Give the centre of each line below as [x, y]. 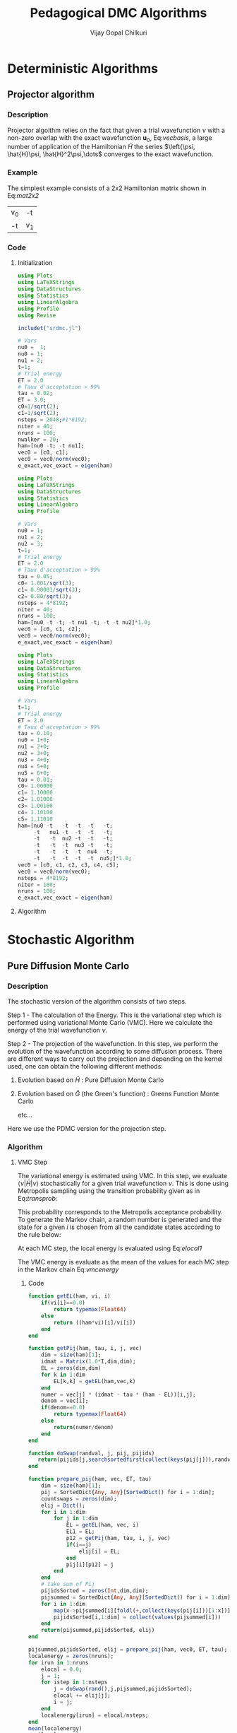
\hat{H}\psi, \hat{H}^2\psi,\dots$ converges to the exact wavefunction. [110, 154]
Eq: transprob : [37, 1199]
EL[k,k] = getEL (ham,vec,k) [95, 1381]
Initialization [35, 263]
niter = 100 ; [37, 885]
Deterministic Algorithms [83, 68]
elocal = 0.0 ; [62, 1669]
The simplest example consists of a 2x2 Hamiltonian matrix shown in [107, 188]
